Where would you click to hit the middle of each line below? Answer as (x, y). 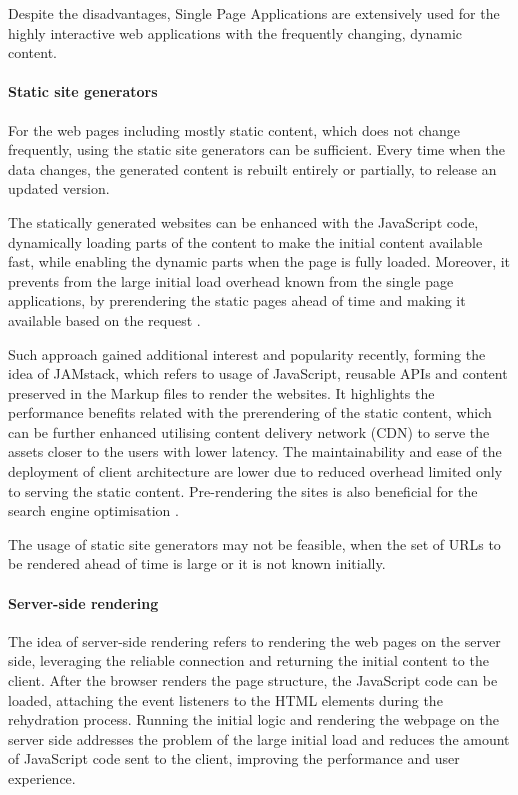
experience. (42, 778)
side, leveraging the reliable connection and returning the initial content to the (248, 660)
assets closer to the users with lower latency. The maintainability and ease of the (255, 451)
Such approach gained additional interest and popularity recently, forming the (247, 353)
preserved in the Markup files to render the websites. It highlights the (221, 392)
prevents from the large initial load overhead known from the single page (231, 280)
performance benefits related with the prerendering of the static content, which (250, 412)
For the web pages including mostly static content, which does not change (234, 129)
